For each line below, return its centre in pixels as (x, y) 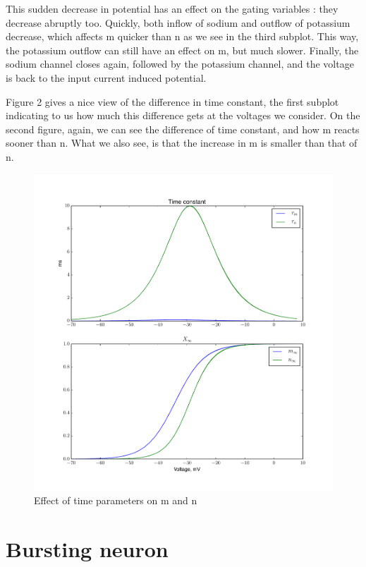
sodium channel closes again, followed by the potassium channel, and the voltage (180, 64)
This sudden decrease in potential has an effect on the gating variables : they (172, 8)
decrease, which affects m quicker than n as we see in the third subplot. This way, (182, 36)
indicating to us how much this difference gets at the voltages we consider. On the (183, 115)
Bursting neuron (87, 548)
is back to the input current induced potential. (106, 77)
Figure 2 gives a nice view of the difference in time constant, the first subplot (172, 101)
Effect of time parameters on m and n (116, 500)
